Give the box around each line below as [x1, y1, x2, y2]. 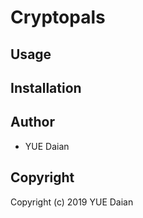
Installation [10, 79, 82, 96]
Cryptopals [10, 6, 106, 29]
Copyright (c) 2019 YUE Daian [10, 196, 134, 208]
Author [10, 114, 55, 131]
